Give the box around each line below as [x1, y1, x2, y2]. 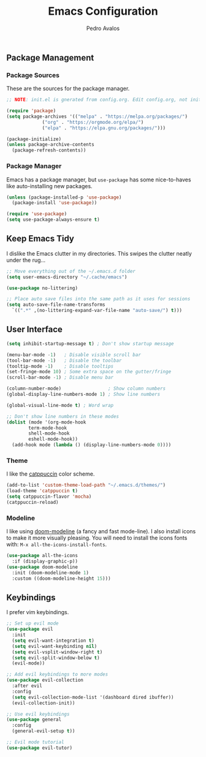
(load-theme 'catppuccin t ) [6, 488, 78, 494]
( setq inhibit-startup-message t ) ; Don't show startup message [6, 340, 174, 347]
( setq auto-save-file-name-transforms [6, 302, 105, 308]
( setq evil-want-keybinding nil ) [12, 643, 97, 649]
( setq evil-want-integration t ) [12, 637, 95, 644]
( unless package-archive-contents [6, 142, 95, 148]
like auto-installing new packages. [6, 182, 93, 189]
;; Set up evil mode [6, 620, 59, 626]
